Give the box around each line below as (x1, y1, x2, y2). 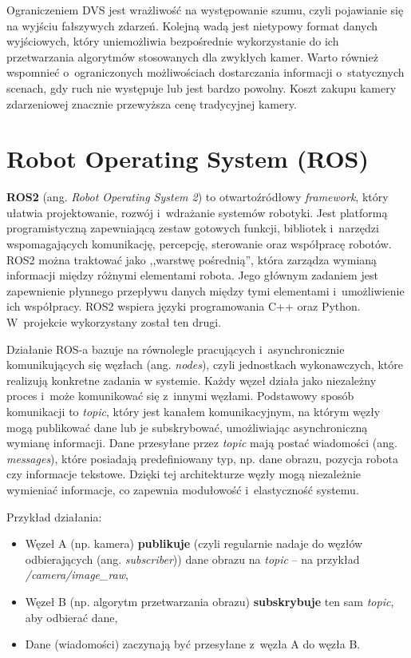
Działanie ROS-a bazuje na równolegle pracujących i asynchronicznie (6, 340, 345, 357)
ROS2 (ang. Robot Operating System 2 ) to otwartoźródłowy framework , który (6, 188, 389, 205)
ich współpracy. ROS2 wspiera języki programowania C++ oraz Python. (6, 298, 361, 315)
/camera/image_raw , (25, 566, 128, 583)
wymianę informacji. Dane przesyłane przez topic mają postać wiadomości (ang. (6, 434, 397, 451)
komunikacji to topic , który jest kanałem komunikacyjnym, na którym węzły (6, 403, 381, 419)
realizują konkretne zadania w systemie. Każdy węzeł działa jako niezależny (6, 371, 377, 388)
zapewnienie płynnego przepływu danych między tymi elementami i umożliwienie (6, 282, 405, 299)
